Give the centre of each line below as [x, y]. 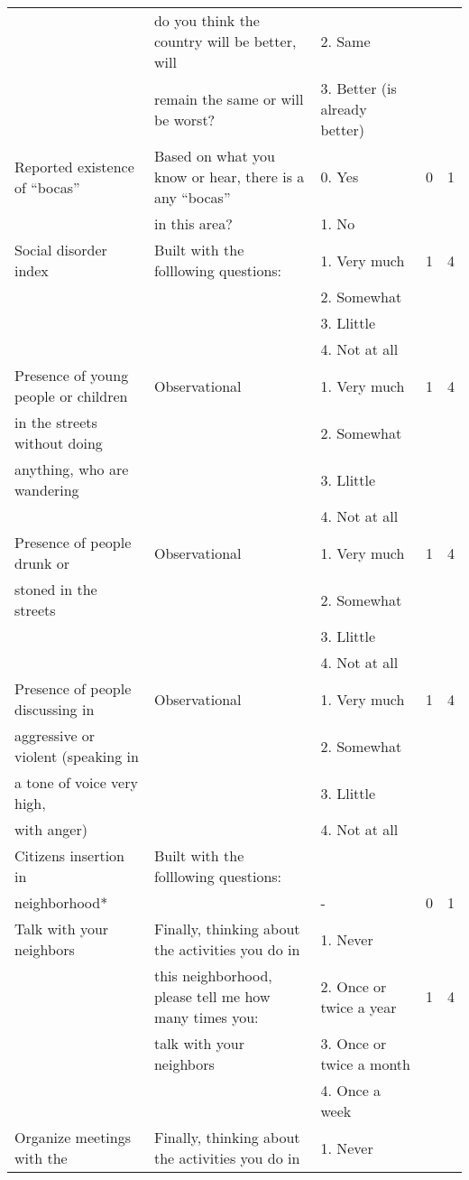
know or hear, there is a [229, 177]
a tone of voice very [76, 782]
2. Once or [354, 986]
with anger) [51, 829]
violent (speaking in [77, 756]
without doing [59, 443]
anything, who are [72, 469]
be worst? [184, 119]
